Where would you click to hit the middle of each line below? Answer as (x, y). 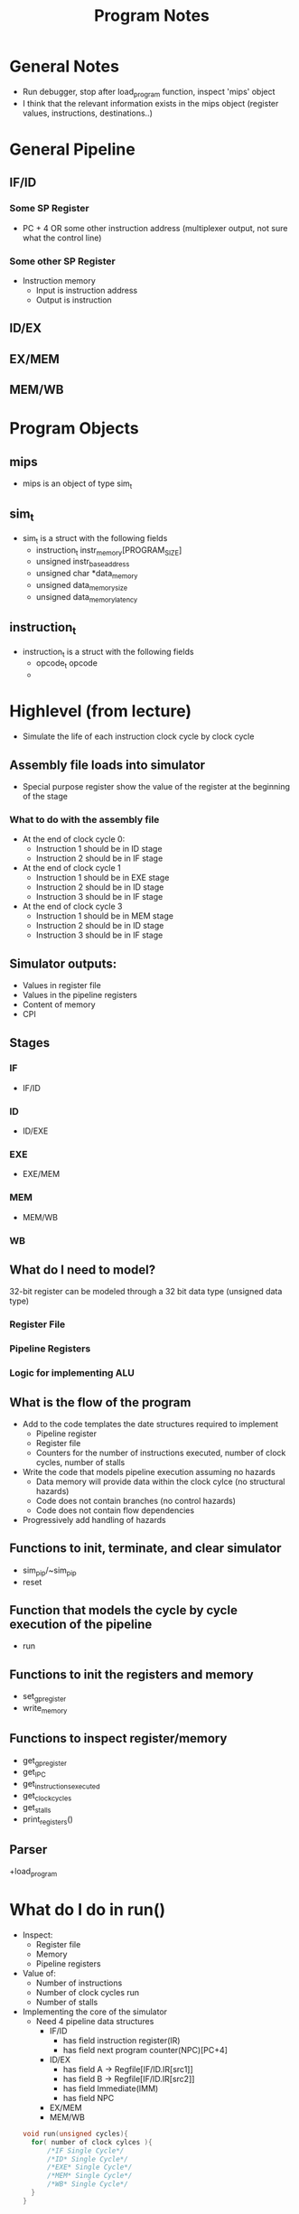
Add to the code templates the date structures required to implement (150, 1424)
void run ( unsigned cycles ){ (75, 2134)
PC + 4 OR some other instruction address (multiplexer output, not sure (155, 228)
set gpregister (44, 1697)
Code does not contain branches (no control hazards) (136, 1501)
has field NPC (89, 2097)
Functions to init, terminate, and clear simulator (145, 1549)
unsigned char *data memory (87, 575)
